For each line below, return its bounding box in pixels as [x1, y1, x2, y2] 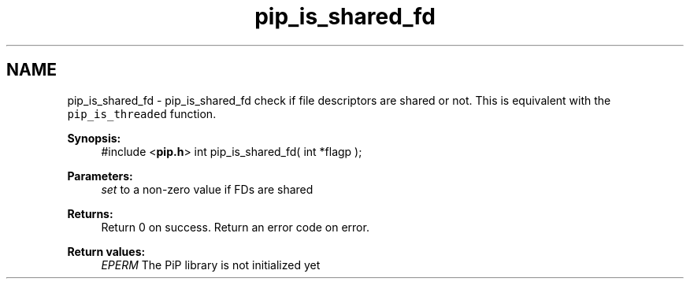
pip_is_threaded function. [67, 106, 217, 120]
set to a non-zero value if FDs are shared [101, 182, 313, 196]
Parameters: [67, 168, 133, 183]
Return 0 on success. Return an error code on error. [101, 220, 369, 234]
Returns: [67, 206, 113, 220]
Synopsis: [67, 131, 121, 145]
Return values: [67, 244, 146, 258]
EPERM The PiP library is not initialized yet [101, 257, 321, 272]
